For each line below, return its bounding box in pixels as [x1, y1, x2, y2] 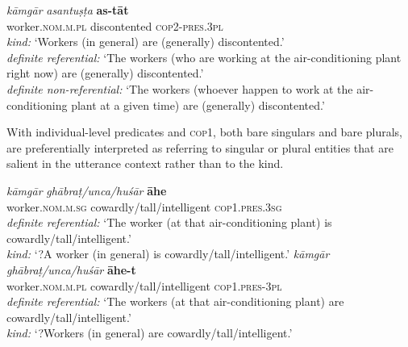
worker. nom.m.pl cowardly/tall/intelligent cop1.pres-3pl [6, 277, 282, 294]
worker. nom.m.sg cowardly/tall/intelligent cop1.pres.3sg [6, 198, 282, 215]
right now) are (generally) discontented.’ [6, 65, 204, 82]
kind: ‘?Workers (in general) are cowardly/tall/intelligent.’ [6, 324, 293, 341]
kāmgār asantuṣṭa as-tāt [6, 2, 129, 18]
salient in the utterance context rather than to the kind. [6, 155, 284, 172]
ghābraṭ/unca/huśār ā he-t [6, 261, 136, 278]
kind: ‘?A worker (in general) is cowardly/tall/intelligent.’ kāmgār [6, 245, 330, 262]
